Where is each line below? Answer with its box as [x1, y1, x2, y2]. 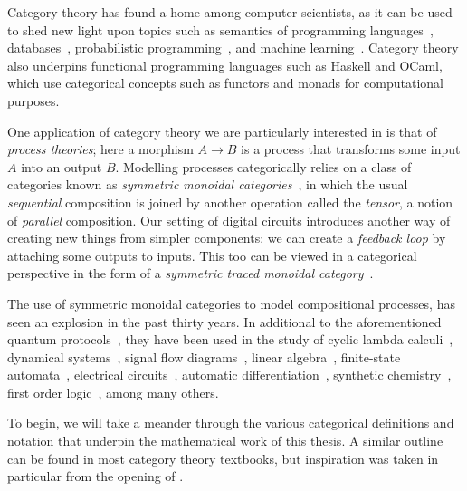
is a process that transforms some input [241, 140, 461, 159]
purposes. [7, 91, 60, 110]
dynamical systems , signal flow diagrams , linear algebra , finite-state [7, 347, 401, 366]
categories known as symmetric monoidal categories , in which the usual [7, 175, 408, 194]
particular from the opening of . [7, 467, 184, 486]
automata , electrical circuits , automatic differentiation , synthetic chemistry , [7, 365, 452, 384]
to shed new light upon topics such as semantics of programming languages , [7, 20, 434, 39]
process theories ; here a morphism [7, 140, 194, 159]
